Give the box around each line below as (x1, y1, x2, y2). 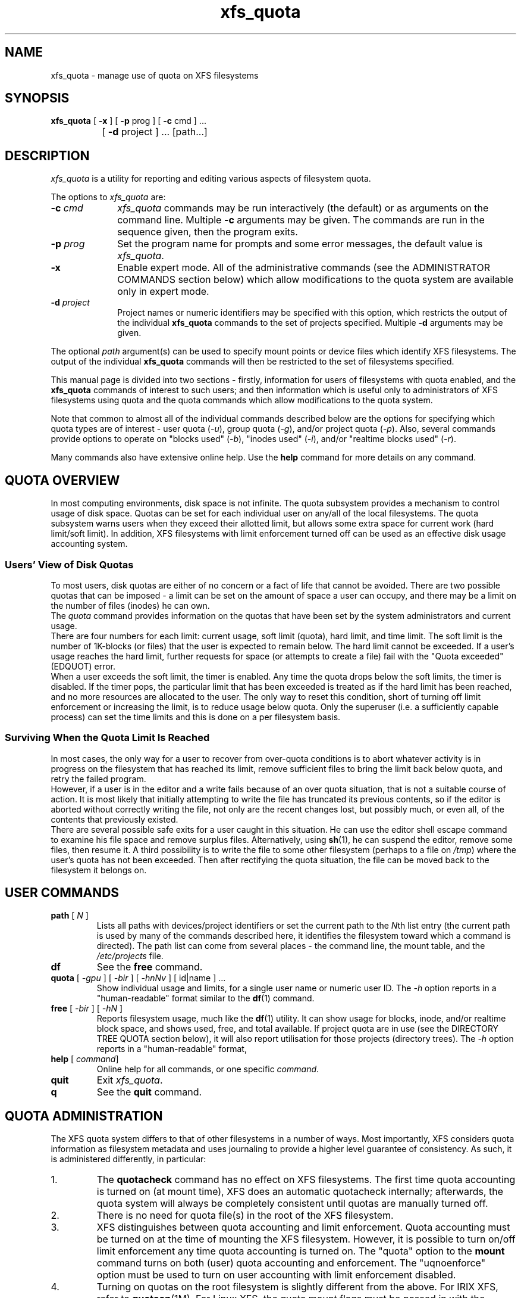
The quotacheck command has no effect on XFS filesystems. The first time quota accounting (96, 1174, 516, 1186)
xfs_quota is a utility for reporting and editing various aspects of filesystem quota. (51, 173, 371, 184)
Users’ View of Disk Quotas (5, 558, 134, 571)
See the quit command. (96, 1086, 202, 1098)
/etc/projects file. (96, 951, 164, 961)
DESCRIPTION (5, 148, 90, 163)
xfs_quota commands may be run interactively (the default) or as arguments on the (117, 202, 489, 214)
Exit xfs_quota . (96, 1074, 163, 1087)
